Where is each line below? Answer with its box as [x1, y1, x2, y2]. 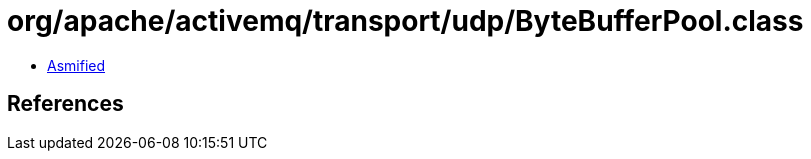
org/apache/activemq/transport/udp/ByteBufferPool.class [7, 4, 804, 38]
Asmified [47, 56, 106, 74]
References [7, 91, 124, 117]
